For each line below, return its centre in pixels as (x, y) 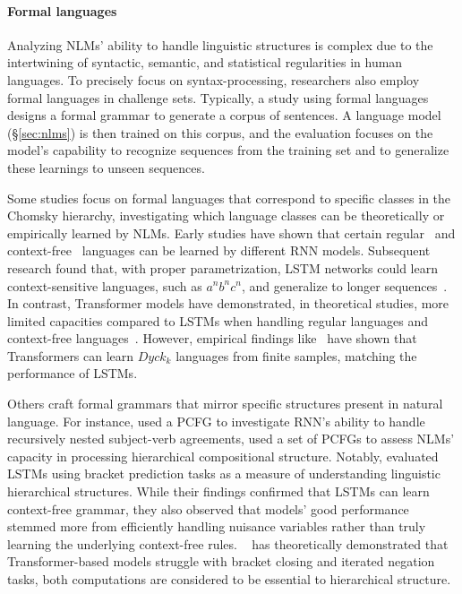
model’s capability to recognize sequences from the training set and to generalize (228, 150)
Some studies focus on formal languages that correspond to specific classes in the (229, 198)
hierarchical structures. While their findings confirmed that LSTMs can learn (218, 491)
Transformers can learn (71, 355)
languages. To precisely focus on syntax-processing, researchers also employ (214, 79)
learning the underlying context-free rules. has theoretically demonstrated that (228, 543)
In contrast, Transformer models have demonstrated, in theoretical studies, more (228, 303)
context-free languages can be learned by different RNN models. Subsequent (219, 250)
